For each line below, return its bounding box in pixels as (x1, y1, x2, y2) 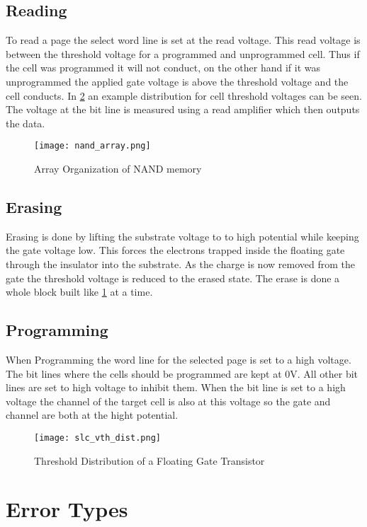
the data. (6, 115, 45, 130)
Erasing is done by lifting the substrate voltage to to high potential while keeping (6, 228, 359, 243)
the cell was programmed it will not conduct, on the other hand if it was (6, 60, 320, 75)
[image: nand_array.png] (34, 141, 151, 151)
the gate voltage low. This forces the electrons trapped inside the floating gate (6, 243, 345, 257)
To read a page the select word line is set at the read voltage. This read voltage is (6, 33, 361, 47)
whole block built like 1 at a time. (6, 284, 153, 299)
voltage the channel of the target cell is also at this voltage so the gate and (6, 393, 331, 408)
